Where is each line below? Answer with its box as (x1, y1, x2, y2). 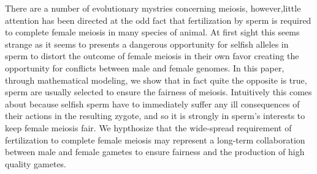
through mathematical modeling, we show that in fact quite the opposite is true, (5, 73, 307, 86)
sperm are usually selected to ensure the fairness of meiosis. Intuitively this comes (5, 85, 312, 98)
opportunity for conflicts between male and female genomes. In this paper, (5, 61, 285, 74)
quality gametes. (5, 157, 67, 170)
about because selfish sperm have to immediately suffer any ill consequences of (5, 97, 300, 110)
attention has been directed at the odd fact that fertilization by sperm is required (5, 13, 311, 26)
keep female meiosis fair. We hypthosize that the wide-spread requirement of (5, 121, 292, 134)
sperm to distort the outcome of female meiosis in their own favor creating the (5, 49, 299, 62)
